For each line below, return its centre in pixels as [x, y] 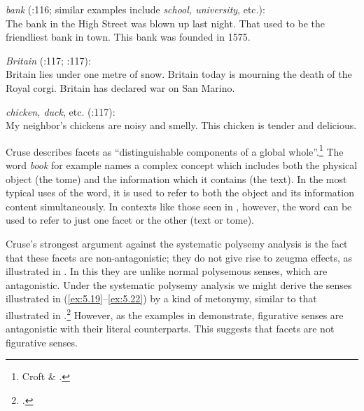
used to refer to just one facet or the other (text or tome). [130, 220]
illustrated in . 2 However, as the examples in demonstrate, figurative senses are [175, 314]
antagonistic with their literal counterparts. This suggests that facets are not [170, 329]
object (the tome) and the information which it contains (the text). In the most [176, 178]
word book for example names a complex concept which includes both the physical [182, 165]
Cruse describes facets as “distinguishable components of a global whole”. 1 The [175, 150]
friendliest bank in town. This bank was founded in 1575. [128, 37]
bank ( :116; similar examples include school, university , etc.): [135, 9]
